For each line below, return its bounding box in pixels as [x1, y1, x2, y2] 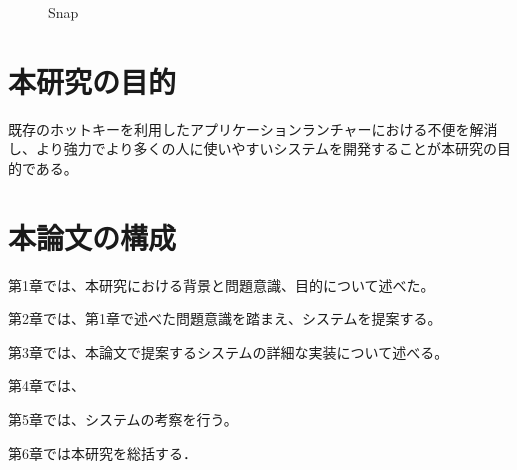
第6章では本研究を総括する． [8, 442, 197, 463]
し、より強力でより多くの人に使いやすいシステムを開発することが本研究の [8, 138, 498, 159]
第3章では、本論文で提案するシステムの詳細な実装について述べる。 [8, 341, 449, 362]
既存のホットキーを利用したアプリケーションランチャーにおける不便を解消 [8, 118, 498, 139]
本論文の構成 [8, 216, 177, 257]
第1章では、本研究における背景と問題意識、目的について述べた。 [8, 274, 435, 295]
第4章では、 [8, 375, 85, 396]
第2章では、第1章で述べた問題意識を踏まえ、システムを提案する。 [8, 308, 442, 329]
